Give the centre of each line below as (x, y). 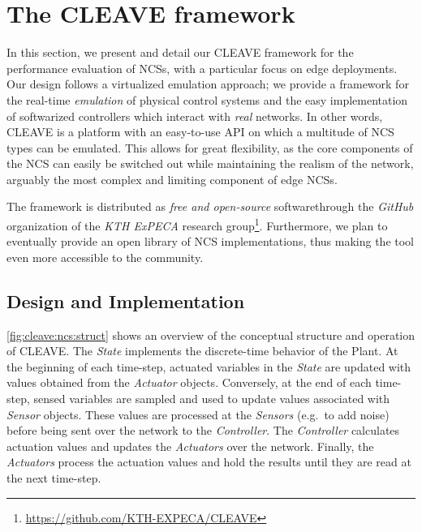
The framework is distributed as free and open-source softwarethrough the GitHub (210, 206)
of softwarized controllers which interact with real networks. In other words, (195, 116)
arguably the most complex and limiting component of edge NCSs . (172, 179)
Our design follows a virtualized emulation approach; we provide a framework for (208, 84)
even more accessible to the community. (105, 257)
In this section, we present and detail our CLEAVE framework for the (180, 52)
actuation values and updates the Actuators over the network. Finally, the (190, 446)
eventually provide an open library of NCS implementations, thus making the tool (210, 241)
